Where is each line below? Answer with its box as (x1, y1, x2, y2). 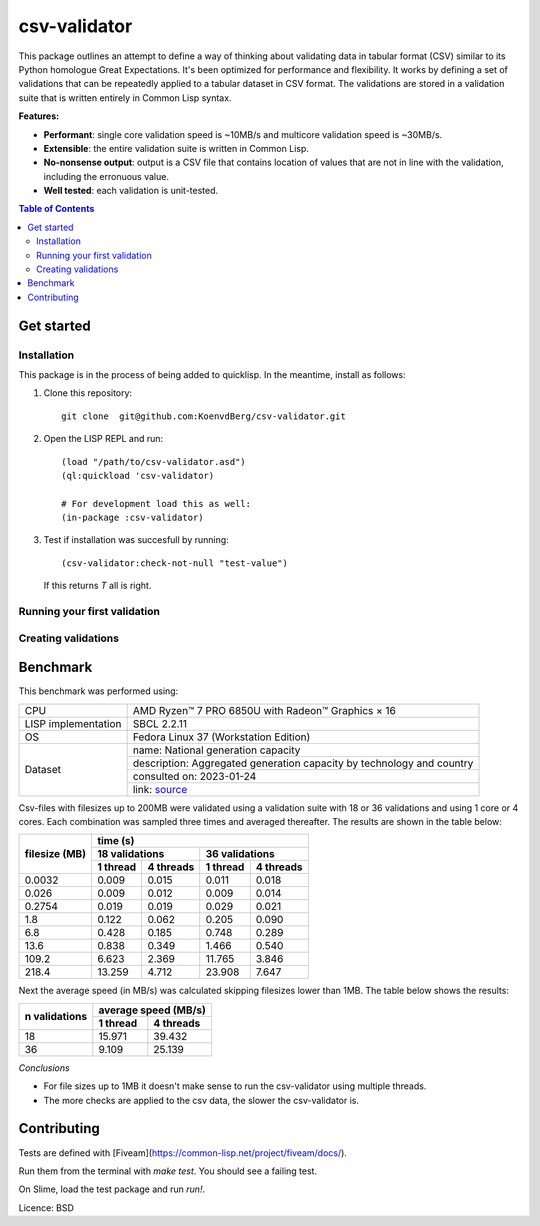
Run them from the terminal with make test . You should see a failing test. (18, 1165, 318, 1177)
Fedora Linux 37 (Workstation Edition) (132, 730, 311, 744)
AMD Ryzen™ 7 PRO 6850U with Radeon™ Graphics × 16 (132, 703, 397, 717)
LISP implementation (24, 716, 122, 730)
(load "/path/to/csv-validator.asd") (61, 456, 247, 467)
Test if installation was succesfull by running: (43, 534, 229, 546)
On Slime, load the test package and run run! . (18, 1183, 205, 1195)
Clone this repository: (43, 387, 133, 399)
